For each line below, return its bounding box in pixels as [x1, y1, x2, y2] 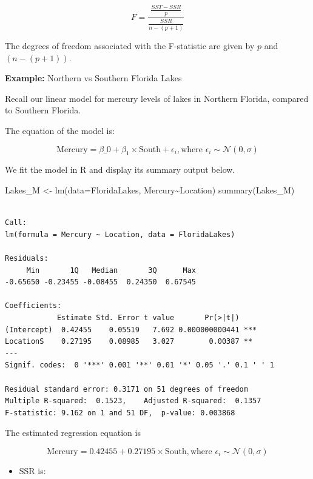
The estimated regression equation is [5, 426, 141, 439]
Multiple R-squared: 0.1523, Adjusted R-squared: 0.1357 [5, 397, 261, 406]
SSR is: [19, 464, 46, 477]
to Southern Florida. [5, 104, 81, 116]
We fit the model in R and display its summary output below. [5, 163, 235, 176]
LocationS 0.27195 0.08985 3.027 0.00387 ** [5, 337, 253, 346]
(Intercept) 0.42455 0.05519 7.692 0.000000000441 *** [5, 325, 257, 334]
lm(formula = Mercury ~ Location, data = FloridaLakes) [5, 230, 235, 239]
